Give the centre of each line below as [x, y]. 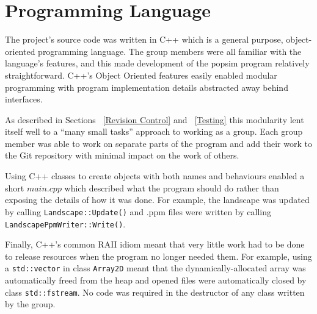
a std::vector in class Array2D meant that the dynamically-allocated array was [155, 268]
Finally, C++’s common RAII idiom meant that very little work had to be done [155, 244]
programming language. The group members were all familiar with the [170, 51]
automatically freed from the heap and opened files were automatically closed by [156, 280]
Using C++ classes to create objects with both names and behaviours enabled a [155, 176]
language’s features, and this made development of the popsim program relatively [157, 63]
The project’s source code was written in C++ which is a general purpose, [144, 39]
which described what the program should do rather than [172, 187]
